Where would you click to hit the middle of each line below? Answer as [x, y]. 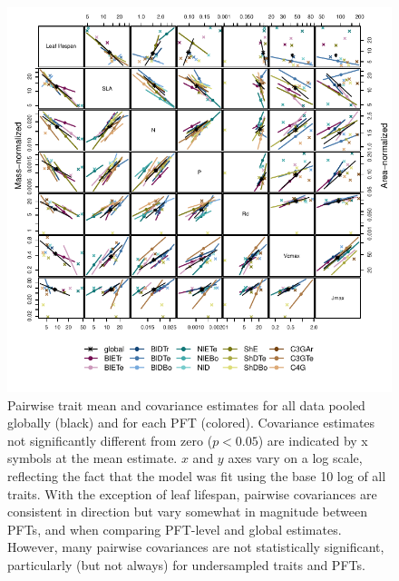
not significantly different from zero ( [110, 440]
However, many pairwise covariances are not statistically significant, [196, 547]
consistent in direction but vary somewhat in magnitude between [187, 512]
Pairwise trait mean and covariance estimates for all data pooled [186, 404]
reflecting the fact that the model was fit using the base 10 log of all [197, 475]
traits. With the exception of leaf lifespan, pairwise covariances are [192, 493]
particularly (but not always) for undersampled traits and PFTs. [186, 564]
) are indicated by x [313, 440]
